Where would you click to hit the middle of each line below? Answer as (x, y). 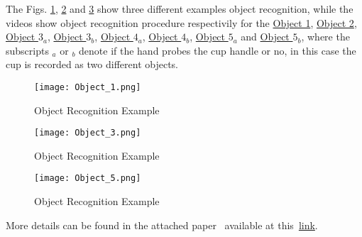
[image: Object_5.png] (88, 178)
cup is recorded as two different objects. (92, 64)
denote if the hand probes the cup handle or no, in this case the (218, 50)
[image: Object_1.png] (88, 87)
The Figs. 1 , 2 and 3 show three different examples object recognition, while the (180, 9)
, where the (325, 37)
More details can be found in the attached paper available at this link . (162, 225)
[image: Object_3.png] (88, 133)
